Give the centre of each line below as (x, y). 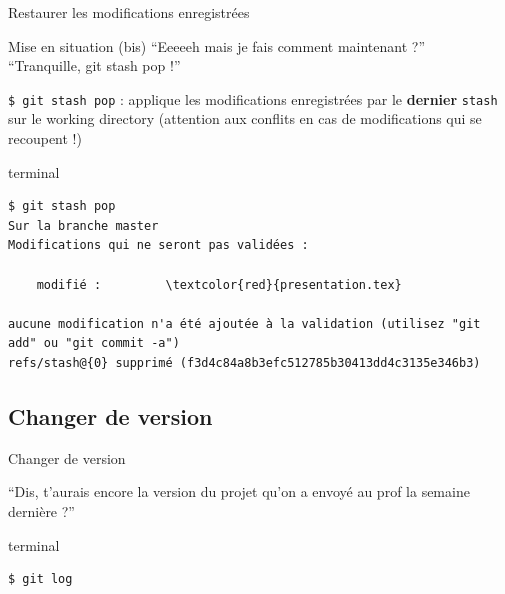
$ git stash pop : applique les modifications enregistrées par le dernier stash (253, 98)
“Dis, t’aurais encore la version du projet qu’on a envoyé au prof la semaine (239, 491)
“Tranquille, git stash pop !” (94, 65)
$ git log (40, 579)
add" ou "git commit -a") (94, 343)
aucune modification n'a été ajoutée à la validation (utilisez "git (244, 323)
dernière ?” (41, 510)
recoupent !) (45, 138)
